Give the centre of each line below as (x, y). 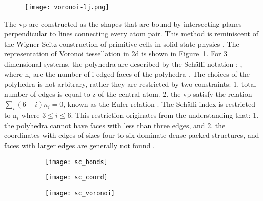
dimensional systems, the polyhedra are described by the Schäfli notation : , (123, 64)
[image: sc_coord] (76, 178)
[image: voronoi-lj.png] (67, 7)
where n (17, 74)
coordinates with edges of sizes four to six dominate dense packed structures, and (132, 135)
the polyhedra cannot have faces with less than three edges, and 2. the (115, 125)
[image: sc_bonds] (76, 162)
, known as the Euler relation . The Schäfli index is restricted (159, 104)
